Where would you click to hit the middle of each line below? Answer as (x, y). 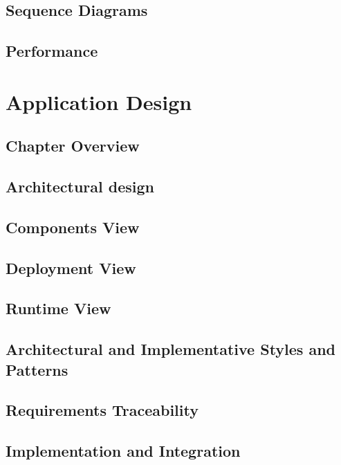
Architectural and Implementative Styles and (171, 349)
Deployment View (71, 267)
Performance (52, 51)
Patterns (37, 369)
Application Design (99, 101)
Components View (73, 227)
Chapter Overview (73, 146)
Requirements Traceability (102, 410)
